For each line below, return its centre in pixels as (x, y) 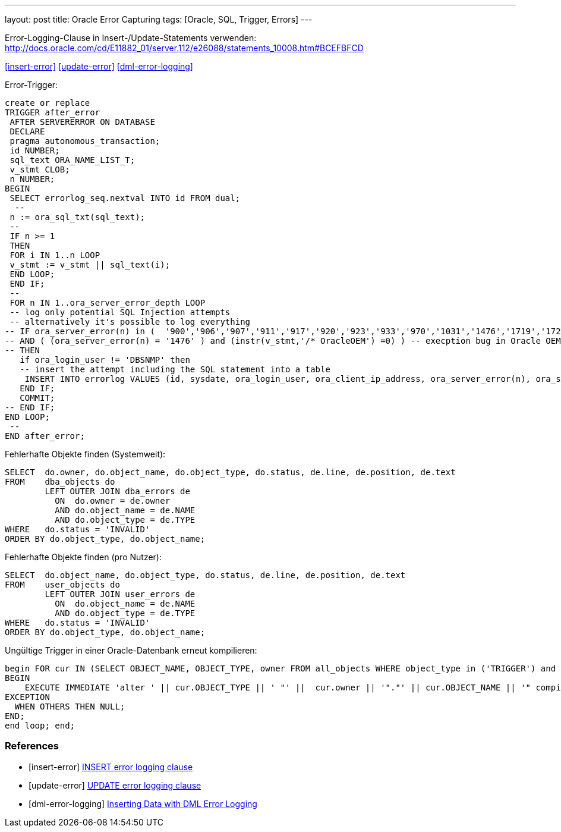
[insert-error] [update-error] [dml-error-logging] (99, 66)
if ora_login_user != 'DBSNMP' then (105, 360)
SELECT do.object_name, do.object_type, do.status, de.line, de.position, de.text (205, 575)
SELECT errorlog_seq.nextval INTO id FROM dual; (125, 198)
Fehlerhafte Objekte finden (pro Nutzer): (83, 557)
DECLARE (27, 131)
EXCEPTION (27, 697)
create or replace (48, 103)
